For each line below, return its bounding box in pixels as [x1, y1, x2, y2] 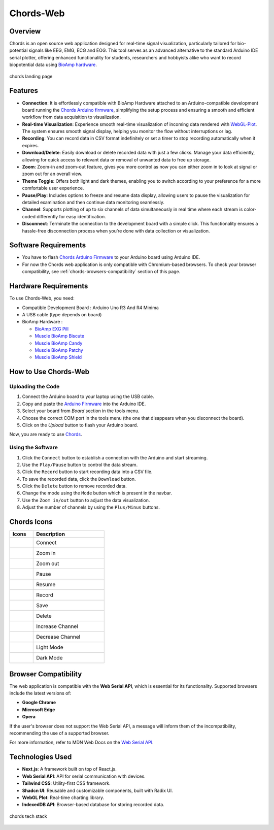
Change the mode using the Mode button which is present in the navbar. [22, 490, 173, 496]
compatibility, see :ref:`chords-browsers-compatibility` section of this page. [22, 269, 181, 275]
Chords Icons [9, 518, 53, 526]
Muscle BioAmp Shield [35, 354, 82, 360]
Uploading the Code [9, 383, 60, 390]
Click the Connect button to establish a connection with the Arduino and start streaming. [22, 454, 208, 460]
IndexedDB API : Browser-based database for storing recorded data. [22, 802, 164, 808]
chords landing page [9, 73, 53, 79]
